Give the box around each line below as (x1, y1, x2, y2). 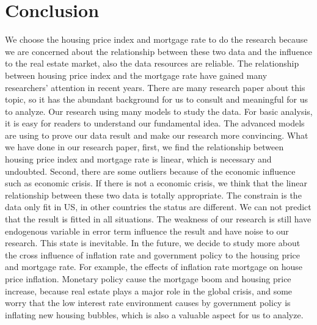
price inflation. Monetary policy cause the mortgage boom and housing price (5, 272, 291, 285)
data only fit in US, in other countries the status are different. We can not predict (5, 200, 312, 213)
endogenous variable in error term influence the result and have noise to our (5, 224, 289, 237)
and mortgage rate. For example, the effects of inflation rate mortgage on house (5, 260, 303, 273)
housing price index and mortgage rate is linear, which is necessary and (5, 153, 272, 166)
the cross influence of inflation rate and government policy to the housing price (5, 248, 301, 261)
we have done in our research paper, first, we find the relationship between (5, 141, 284, 153)
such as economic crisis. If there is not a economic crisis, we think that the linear (5, 177, 307, 189)
